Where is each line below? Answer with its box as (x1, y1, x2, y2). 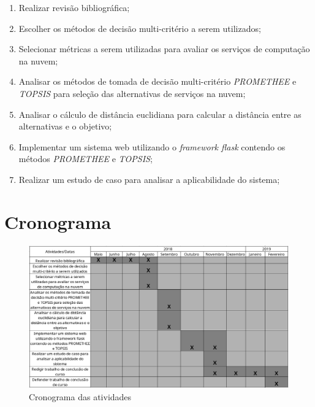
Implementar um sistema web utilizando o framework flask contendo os (18, 140, 286, 153)
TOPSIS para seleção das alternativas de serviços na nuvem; (18, 87, 246, 99)
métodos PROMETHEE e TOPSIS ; (18, 152, 153, 165)
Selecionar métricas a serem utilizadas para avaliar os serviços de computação (18, 42, 310, 55)
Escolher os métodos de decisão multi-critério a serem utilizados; (18, 21, 261, 34)
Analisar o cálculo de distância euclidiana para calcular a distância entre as (18, 107, 302, 120)
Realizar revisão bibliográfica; (18, 1, 130, 14)
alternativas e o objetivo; (18, 120, 112, 133)
